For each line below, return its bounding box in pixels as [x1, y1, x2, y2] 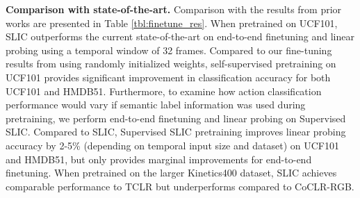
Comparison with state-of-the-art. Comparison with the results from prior [6, 2, 342, 16]
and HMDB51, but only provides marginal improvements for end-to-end [6, 151, 312, 166]
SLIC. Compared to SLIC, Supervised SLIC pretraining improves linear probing [6, 124, 346, 139]
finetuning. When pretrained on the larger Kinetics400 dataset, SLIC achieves [6, 165, 337, 180]
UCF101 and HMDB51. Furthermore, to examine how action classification [6, 83, 322, 98]
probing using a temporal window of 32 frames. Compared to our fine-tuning [6, 42, 332, 57]
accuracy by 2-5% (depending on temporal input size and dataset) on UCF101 [6, 138, 339, 152]
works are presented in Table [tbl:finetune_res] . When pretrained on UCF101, [6, 15, 338, 30]
